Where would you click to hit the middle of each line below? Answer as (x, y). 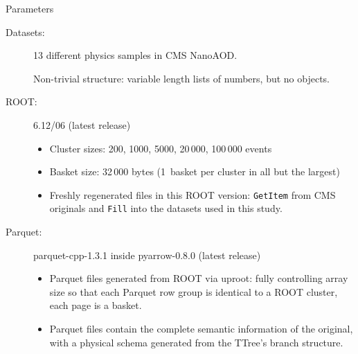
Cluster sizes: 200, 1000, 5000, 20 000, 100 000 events (161, 148)
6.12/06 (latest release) (82, 124)
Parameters (30, 8)
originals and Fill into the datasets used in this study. (166, 208)
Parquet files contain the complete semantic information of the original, (201, 329)
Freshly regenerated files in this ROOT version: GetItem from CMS (193, 194)
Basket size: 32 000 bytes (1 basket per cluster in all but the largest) (195, 171)
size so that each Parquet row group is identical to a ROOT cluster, (194, 291)
